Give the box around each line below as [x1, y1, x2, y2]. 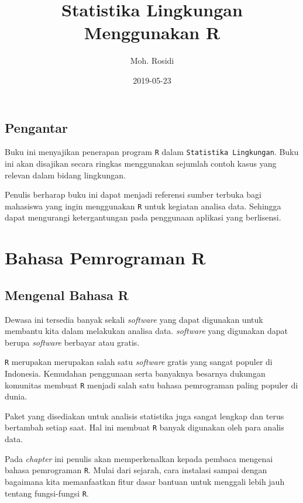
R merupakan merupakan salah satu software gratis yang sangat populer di [5, 356, 273, 368]
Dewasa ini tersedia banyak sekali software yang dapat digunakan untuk [5, 313, 263, 325]
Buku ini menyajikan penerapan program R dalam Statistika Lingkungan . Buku [5, 146, 299, 158]
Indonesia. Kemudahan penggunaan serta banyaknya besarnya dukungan [5, 367, 266, 380]
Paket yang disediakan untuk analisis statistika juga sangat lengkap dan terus [5, 409, 284, 422]
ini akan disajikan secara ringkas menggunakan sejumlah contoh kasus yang [5, 157, 277, 169]
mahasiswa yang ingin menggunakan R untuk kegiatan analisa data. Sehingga [5, 199, 281, 212]
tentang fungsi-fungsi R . [5, 487, 89, 499]
